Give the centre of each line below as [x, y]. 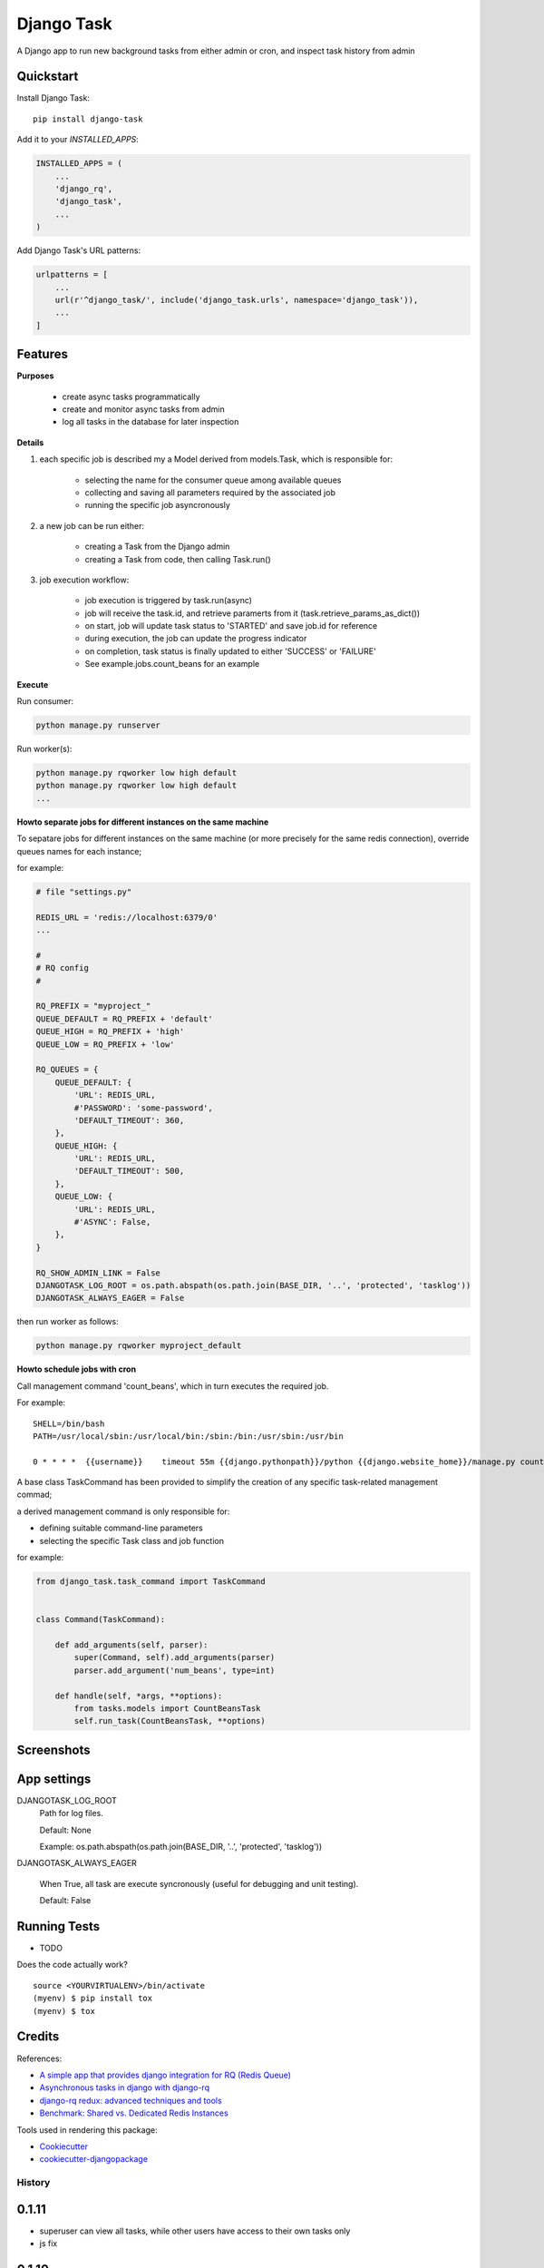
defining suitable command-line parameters [121, 1528]
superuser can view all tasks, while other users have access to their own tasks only [195, 2231]
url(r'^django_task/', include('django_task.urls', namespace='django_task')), [237, 300]
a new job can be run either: [92, 525]
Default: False [65, 1901]
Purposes [35, 376]
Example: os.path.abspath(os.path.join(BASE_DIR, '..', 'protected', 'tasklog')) [181, 1847]
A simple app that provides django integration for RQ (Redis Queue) [165, 2075]
